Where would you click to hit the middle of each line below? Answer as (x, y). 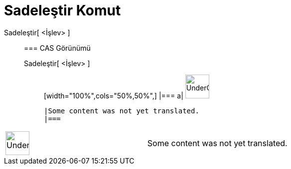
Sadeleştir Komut (63, 10)
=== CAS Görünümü (57, 48)
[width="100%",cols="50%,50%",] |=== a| (114, 95)
